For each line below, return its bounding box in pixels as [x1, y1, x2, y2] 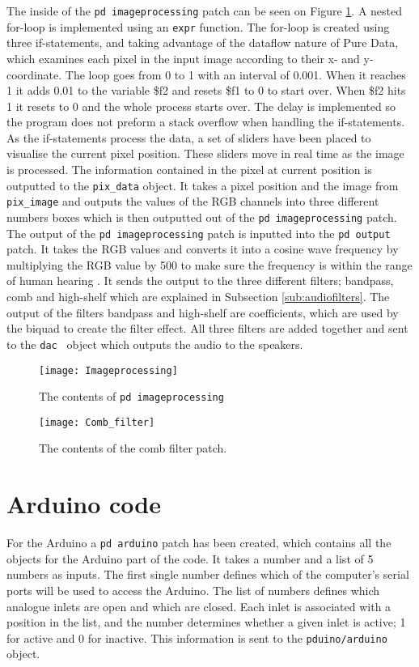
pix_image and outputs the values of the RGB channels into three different [6, 193, 379, 210]
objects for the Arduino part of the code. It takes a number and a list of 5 [6, 550, 374, 567]
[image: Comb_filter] [39, 416, 155, 428]
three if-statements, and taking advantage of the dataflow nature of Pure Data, [6, 34, 399, 51]
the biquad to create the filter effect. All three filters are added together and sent [6, 320, 408, 337]
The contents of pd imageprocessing [39, 388, 224, 405]
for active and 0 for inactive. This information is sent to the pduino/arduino [6, 629, 387, 646]
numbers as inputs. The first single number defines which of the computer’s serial [6, 566, 409, 583]
